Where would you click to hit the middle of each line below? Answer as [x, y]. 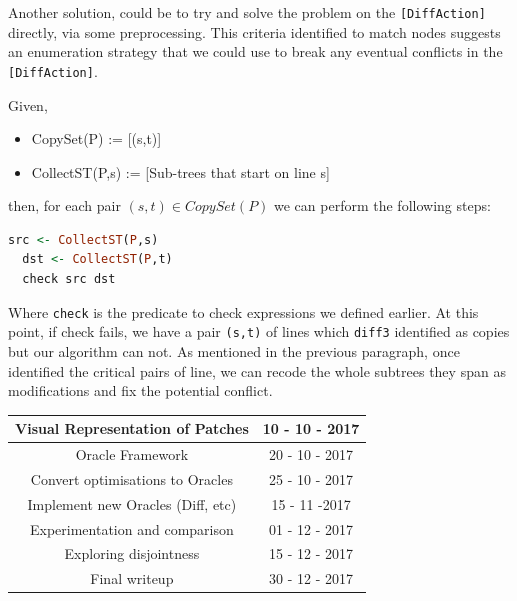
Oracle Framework [132, 454]
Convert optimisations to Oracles [131, 478]
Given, [28, 104]
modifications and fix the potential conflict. [140, 390]
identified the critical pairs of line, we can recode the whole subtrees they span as [257, 370]
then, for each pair [64, 205]
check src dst [69, 279]
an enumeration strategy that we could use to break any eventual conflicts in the [255, 51]
